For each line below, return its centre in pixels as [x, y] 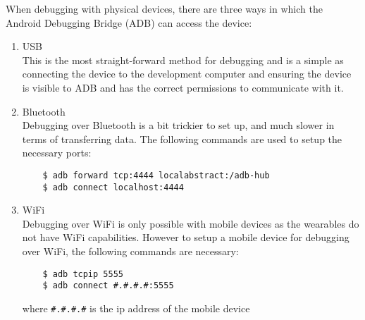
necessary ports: [57, 153]
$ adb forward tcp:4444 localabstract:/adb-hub [156, 175]
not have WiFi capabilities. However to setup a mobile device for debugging [186, 237]
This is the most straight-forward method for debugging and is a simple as [183, 60]
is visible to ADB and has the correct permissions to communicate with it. [183, 87]
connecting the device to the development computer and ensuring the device [187, 74]
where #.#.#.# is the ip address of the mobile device [136, 308]
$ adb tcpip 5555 [83, 274]
